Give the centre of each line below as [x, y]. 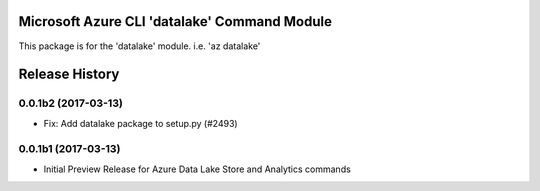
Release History [69, 74]
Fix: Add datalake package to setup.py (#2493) [141, 123]
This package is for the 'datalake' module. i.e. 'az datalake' [139, 46]
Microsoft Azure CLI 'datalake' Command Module [175, 21]
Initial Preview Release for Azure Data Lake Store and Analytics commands [197, 169]
